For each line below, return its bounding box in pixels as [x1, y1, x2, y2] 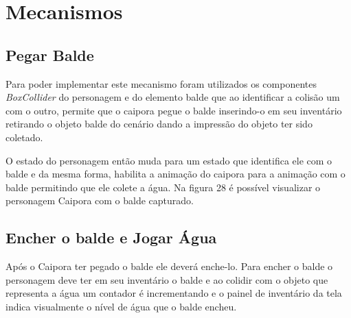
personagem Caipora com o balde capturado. [5, 193, 194, 208]
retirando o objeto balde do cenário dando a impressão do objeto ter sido [5, 117, 313, 131]
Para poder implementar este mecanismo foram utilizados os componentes [5, 76, 317, 90]
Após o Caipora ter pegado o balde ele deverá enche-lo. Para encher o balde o [5, 259, 333, 273]
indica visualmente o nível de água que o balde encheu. [5, 299, 237, 313]
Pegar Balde [5, 44, 94, 65]
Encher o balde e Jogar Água [5, 227, 217, 248]
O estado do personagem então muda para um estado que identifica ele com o [5, 153, 332, 167]
